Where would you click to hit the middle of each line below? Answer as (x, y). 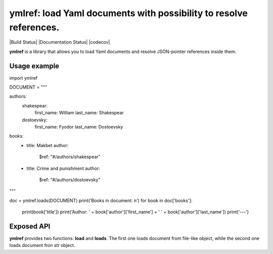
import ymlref (24, 78)
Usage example (34, 66)
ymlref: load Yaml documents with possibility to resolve (128, 13)
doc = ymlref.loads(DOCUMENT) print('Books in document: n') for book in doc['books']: (101, 200)
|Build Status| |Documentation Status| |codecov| (60, 42)
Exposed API (30, 226)
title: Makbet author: (48, 145)
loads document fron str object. (42, 245)
